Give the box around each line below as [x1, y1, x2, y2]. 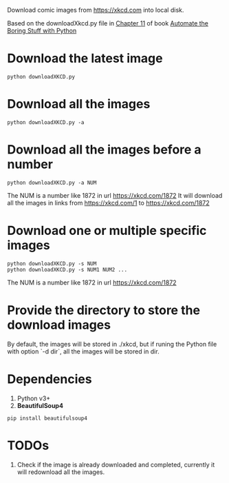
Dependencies [7, 371, 92, 387]
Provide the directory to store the [7, 302, 201, 318]
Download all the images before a [7, 142, 201, 158]
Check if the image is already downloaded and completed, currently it [17, 460, 215, 469]
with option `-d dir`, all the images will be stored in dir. [7, 347, 160, 356]
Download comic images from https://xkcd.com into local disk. [7, 6, 184, 14]
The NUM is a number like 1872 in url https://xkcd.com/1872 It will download [7, 191, 223, 199]
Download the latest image [7, 51, 163, 66]
